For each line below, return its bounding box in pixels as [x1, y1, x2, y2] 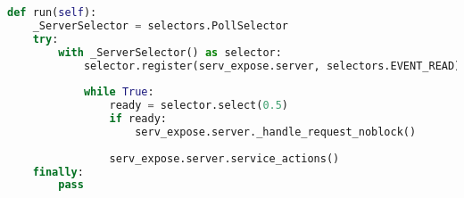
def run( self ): [7, 6, 97, 19]
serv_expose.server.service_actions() [109, 152, 340, 165]
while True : [83, 86, 154, 99]
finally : [32, 165, 84, 178]
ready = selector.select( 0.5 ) [109, 99, 289, 112]
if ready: [109, 112, 167, 125]
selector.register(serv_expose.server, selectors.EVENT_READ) [83, 59, 461, 72]
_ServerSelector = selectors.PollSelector [32, 19, 289, 32]
